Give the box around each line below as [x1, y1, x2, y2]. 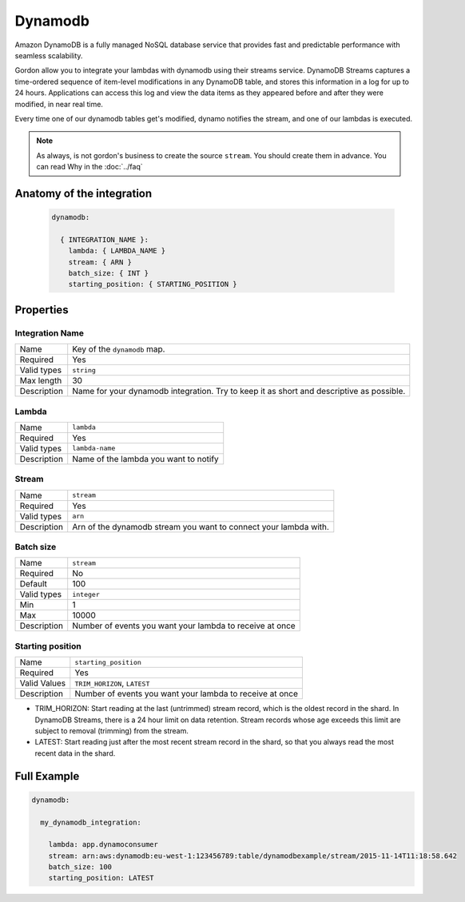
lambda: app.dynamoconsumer [48, 840, 159, 849]
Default [19, 578, 48, 590]
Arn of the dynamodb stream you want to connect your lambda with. [72, 521, 329, 532]
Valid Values [19, 677, 66, 689]
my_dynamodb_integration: [40, 817, 141, 827]
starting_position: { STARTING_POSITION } [68, 280, 237, 289]
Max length [19, 376, 62, 387]
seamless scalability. [14, 50, 83, 60]
